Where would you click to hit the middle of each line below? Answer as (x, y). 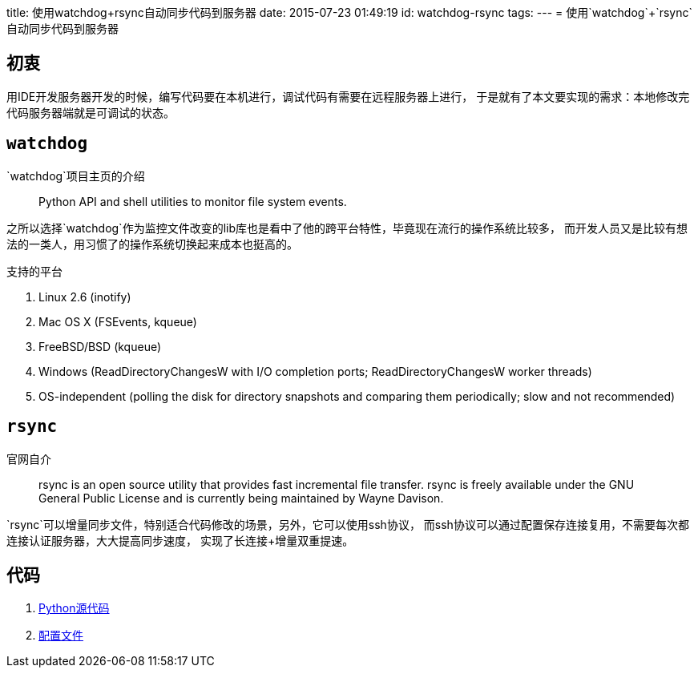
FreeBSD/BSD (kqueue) (100, 346)
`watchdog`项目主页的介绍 (76, 176)
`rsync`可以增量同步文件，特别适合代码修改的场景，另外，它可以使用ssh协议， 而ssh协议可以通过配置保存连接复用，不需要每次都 (348, 524)
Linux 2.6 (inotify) (85, 297)
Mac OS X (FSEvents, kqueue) (118, 321)
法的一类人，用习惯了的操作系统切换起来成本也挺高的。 (152, 244)
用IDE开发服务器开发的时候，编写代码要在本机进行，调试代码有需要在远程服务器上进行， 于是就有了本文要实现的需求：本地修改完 (348, 96)
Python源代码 (74, 608)
